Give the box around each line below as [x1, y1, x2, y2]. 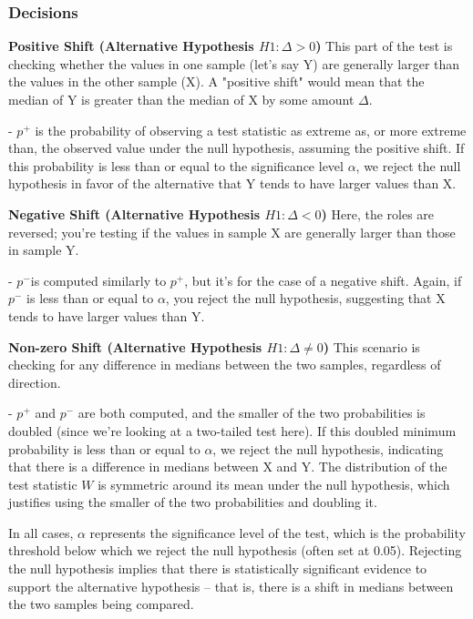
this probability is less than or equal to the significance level [8, 156, 344, 175]
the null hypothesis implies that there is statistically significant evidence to [8, 559, 427, 578]
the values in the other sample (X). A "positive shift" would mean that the [8, 72, 425, 91]
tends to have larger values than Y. [8, 306, 205, 325]
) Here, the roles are [321, 204, 435, 223]
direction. [8, 372, 61, 391]
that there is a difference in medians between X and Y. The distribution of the [8, 457, 447, 476]
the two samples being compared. [8, 594, 194, 614]
